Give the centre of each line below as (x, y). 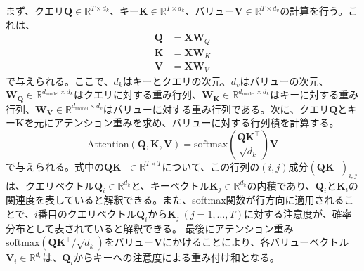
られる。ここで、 (74, 80)
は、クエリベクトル (50, 185)
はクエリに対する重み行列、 (137, 94)
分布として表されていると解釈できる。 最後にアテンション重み (150, 228)
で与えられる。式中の (55, 166)
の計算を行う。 (314, 11)
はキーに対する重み (314, 94)
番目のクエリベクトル (87, 214)
